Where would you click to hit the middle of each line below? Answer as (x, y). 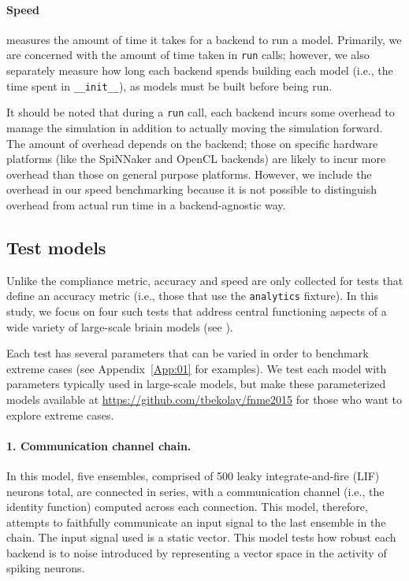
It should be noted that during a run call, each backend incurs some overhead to (201, 112)
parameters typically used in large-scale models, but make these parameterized (196, 384)
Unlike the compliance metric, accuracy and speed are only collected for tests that (205, 280)
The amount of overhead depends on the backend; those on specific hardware (192, 143)
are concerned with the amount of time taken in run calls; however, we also (188, 55)
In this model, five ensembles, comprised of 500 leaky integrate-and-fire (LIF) (193, 475)
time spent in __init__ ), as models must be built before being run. (169, 85)
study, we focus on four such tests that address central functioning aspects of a (197, 311)
